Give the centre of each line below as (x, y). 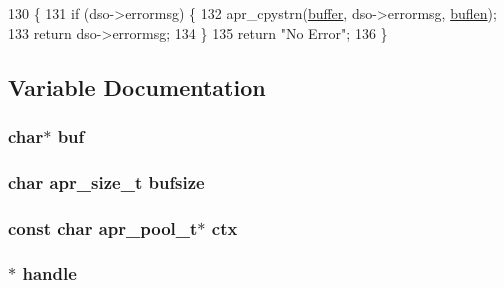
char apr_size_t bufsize (106, 181)
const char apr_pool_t (103, 227)
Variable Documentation (137, 86)
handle (49, 273)
